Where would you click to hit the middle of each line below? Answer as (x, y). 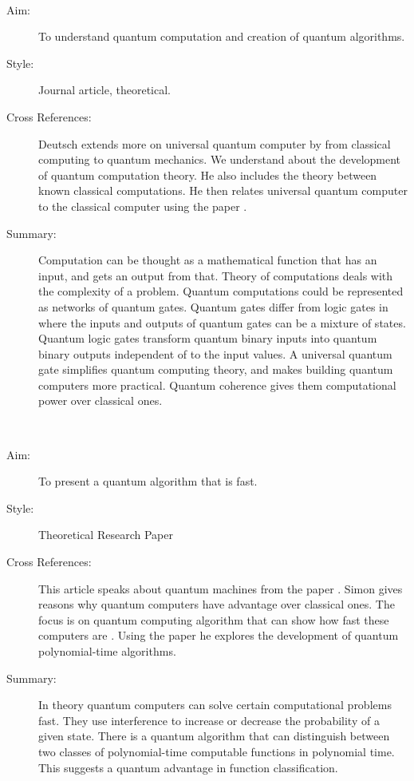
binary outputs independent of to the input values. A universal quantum (215, 353)
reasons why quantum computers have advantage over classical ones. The (217, 604)
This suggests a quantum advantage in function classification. (188, 767)
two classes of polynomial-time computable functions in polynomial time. (217, 751)
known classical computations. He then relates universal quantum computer (223, 190)
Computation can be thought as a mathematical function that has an (208, 260)
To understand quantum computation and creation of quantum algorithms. (222, 36)
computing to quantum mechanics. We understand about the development (220, 159)
